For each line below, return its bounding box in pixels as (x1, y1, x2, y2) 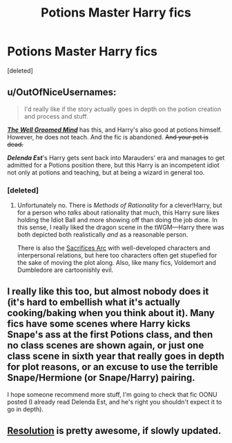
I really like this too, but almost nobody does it (7, 286, 209, 297)
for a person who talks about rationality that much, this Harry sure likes (17, 208, 220, 217)
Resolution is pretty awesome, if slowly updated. (7, 425, 222, 437)
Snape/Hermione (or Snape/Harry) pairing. (7, 372, 195, 384)
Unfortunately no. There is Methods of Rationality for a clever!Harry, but (17, 201, 222, 210)
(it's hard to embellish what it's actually (7, 297, 181, 308)
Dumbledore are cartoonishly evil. (17, 266, 114, 274)
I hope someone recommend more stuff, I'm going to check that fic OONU (7, 390, 217, 398)
